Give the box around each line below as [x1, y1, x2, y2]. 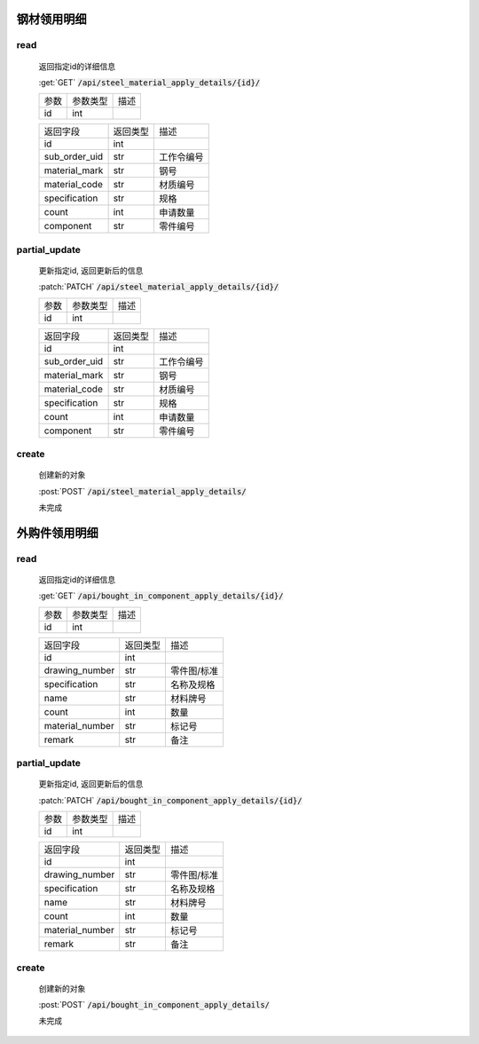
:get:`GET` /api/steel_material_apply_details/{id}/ [38, 76, 261, 88]
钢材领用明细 [16, 12, 87, 27]
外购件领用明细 [16, 525, 98, 541]
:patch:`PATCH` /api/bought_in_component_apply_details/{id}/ [38, 795, 302, 805]
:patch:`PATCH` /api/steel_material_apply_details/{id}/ [38, 281, 279, 292]
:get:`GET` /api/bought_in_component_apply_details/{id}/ [38, 590, 284, 601]
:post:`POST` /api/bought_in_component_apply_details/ [38, 1000, 271, 1010]
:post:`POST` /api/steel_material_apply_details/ [38, 486, 247, 496]
